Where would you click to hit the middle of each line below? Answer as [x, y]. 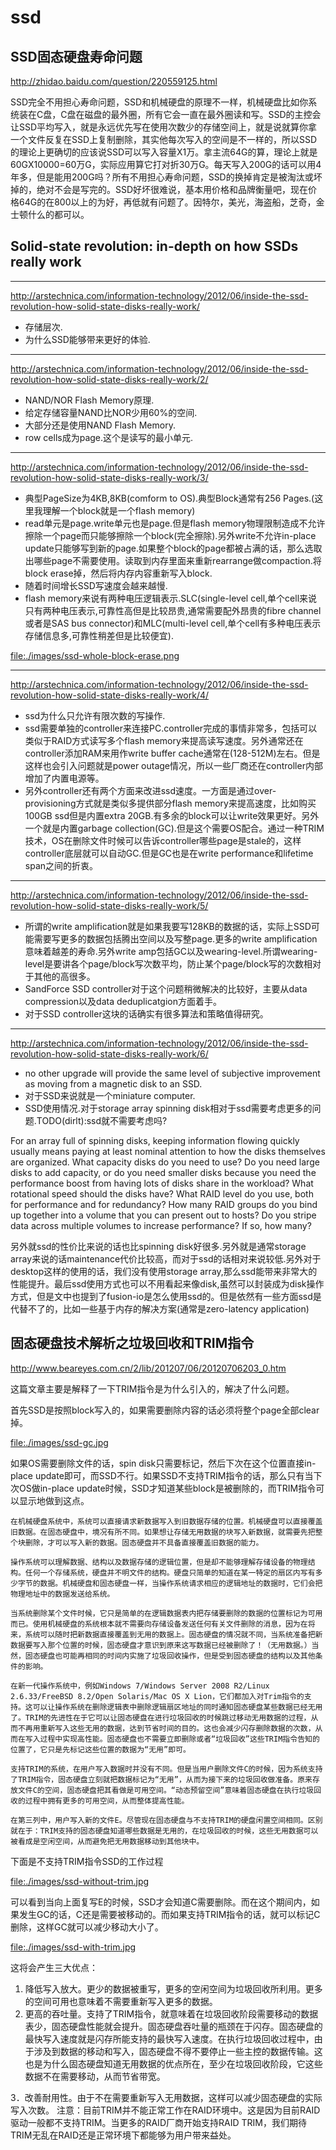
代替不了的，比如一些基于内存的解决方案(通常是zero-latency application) [160, 1308]
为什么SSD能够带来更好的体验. [87, 339]
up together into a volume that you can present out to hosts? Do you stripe [163, 1215]
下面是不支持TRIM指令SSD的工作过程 [87, 1861]
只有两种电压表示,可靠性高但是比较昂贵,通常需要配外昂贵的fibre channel [173, 610]
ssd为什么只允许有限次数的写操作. [95, 715]
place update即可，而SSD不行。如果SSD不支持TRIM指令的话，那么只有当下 [166, 1475]
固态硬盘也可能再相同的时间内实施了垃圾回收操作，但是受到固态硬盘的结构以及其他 [170, 1656]
